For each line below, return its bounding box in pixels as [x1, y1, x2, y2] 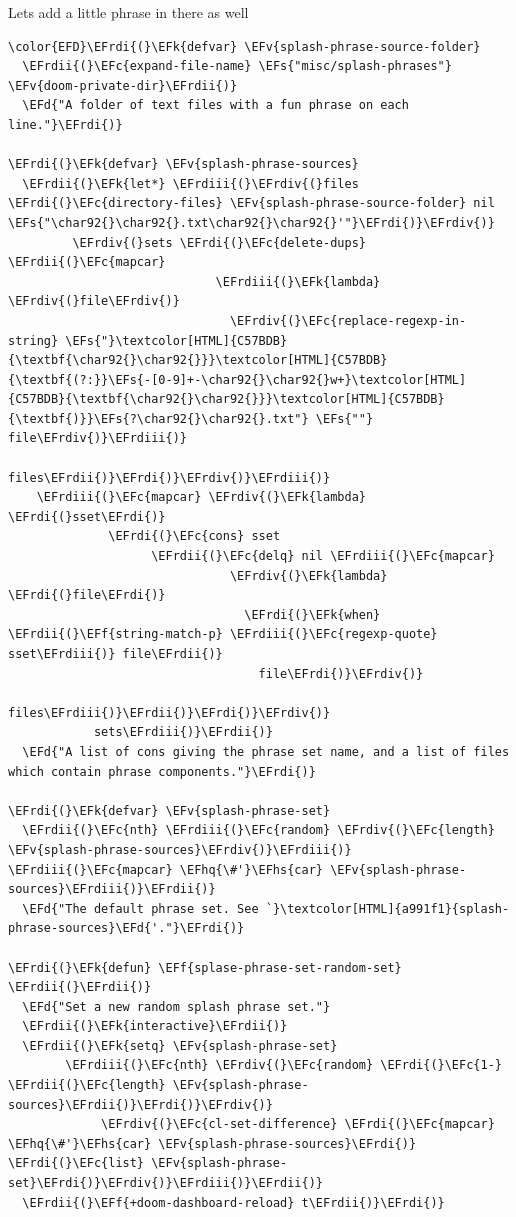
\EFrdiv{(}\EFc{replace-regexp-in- [229, 313, 467, 328]
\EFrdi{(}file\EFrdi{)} [8, 588, 166, 603]
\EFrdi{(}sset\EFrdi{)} [8, 509, 166, 524]
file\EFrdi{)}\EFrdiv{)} [258, 666, 424, 681]
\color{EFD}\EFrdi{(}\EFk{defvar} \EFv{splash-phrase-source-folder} [8, 39, 481, 54]
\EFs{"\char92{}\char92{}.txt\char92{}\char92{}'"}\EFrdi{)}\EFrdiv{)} [8, 215, 495, 230]
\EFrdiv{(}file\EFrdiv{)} [8, 294, 180, 309]
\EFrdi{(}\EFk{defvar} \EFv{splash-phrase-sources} [8, 157, 359, 172]
